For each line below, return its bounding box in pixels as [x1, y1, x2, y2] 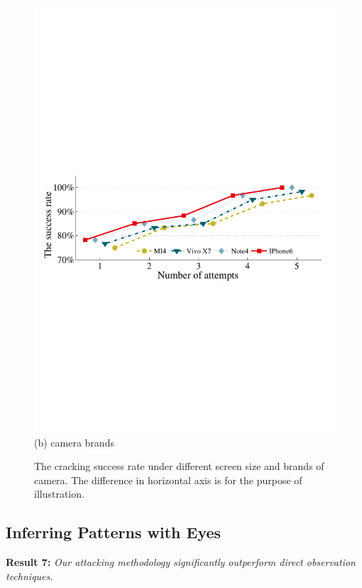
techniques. [6, 568, 53, 583]
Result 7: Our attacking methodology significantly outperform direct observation [6, 555, 356, 570]
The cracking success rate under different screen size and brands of [34, 459, 324, 474]
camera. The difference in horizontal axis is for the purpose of [34, 472, 302, 487]
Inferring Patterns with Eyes [6, 521, 221, 543]
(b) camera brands [34, 434, 114, 449]
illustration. [34, 486, 84, 501]
